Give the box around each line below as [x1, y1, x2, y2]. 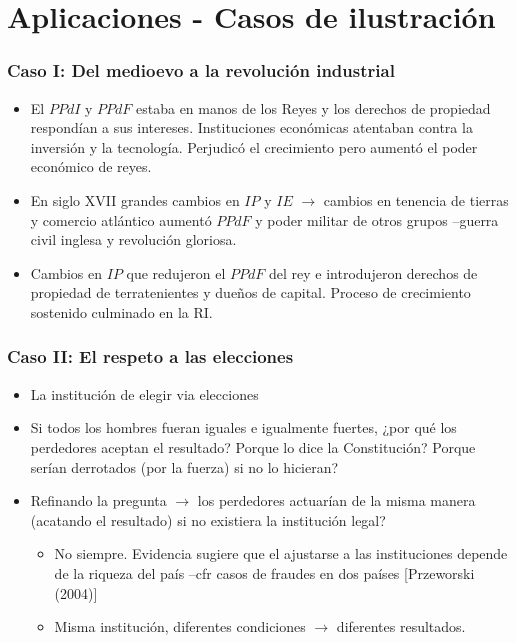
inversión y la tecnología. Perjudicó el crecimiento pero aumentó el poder [30, 136, 478, 157]
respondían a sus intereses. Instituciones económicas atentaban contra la [30, 117, 473, 138]
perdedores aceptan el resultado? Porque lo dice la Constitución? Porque [30, 436, 476, 457]
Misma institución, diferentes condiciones [54, 616, 306, 637]
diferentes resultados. [336, 616, 466, 637]
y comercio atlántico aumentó [30, 209, 212, 230]
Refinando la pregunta [30, 490, 167, 511]
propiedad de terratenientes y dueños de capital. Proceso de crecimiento [30, 282, 471, 303]
